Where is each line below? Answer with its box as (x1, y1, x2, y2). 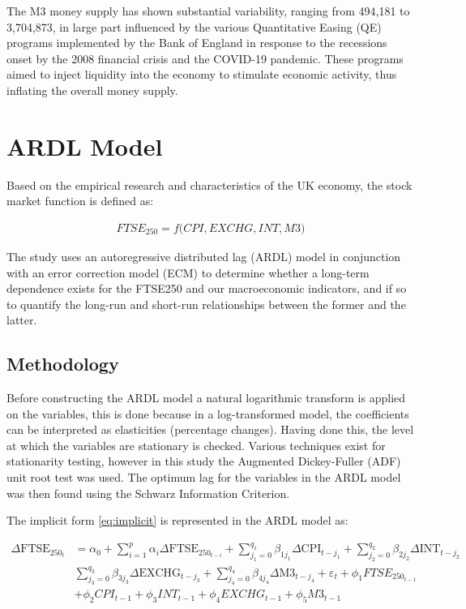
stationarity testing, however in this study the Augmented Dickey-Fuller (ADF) (6, 452, 401, 470)
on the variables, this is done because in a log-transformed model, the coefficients (6, 405, 409, 422)
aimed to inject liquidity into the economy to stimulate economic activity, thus (6, 66, 397, 83)
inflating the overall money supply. (6, 81, 178, 98)
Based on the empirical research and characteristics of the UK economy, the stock (6, 176, 413, 193)
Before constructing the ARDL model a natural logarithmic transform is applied (6, 389, 406, 406)
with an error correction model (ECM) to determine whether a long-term (6, 264, 370, 281)
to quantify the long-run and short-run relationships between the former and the (6, 295, 406, 312)
